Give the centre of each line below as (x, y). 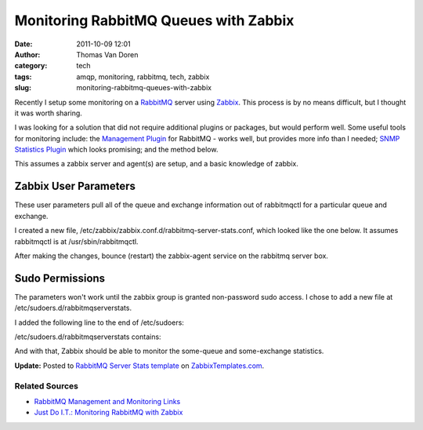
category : (31, 66)
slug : (23, 88)
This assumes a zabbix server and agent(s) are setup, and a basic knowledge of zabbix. (157, 164)
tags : (23, 77)
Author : (27, 54)
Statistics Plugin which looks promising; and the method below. (116, 150)
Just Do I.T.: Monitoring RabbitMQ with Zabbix (108, 413)
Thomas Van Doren (107, 54)
